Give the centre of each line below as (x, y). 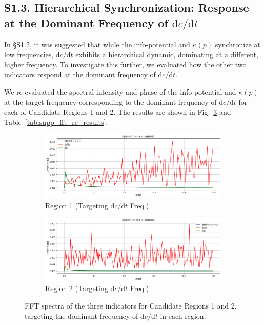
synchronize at (238, 44)
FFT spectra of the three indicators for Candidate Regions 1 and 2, (131, 305)
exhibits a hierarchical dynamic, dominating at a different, (167, 54)
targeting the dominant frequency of (82, 315)
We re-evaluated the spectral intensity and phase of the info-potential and (120, 91)
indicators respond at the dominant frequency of (80, 74)
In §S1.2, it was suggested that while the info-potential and (97, 44)
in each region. (183, 315)
